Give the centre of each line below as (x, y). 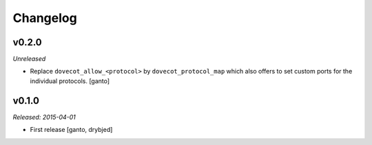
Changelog (45, 18)
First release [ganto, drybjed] (71, 130)
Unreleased (29, 59)
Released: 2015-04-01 (44, 117)
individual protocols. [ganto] (70, 81)
